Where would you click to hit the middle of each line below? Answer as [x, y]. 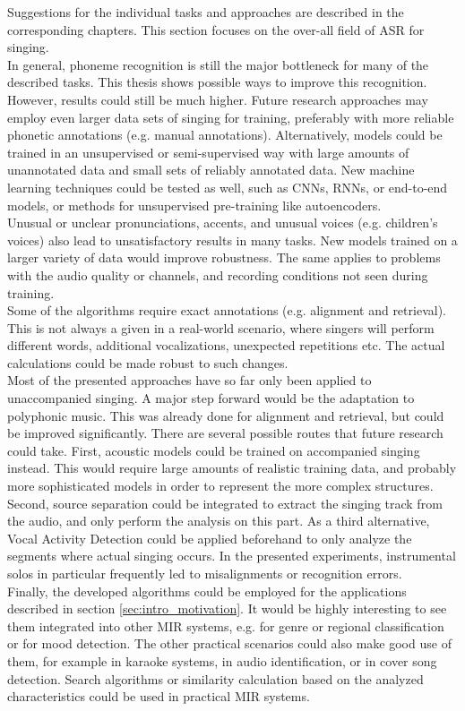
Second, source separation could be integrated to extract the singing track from [225, 503]
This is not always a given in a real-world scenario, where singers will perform [221, 327]
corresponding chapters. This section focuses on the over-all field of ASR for [216, 29]
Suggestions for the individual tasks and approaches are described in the [206, 12]
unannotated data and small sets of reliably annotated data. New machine [211, 170]
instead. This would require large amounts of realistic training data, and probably [232, 468]
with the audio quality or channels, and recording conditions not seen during [218, 274]
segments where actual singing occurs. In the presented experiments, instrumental [232, 556]
